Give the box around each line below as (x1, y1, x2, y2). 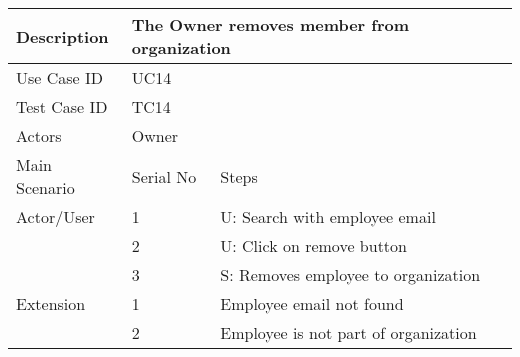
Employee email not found (220, 292, 404, 315)
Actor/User (16, 205, 95, 228)
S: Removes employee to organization (220, 263, 481, 286)
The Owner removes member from (131, 13, 410, 36)
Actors (16, 124, 62, 147)
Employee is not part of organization (220, 321, 477, 344)
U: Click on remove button (220, 234, 407, 257)
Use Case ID (16, 66, 104, 89)
